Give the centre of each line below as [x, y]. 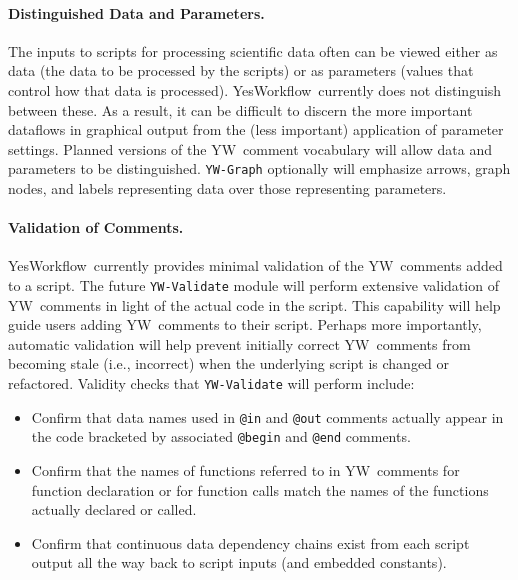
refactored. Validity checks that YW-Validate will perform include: [211, 383]
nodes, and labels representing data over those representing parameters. [227, 188]
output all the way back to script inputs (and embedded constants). [239, 562]
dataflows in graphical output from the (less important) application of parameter [256, 129]
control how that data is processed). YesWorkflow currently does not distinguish [255, 89]
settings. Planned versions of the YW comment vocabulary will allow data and [250, 148]
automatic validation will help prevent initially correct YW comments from [239, 343]
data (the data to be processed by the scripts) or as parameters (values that [241, 70]
